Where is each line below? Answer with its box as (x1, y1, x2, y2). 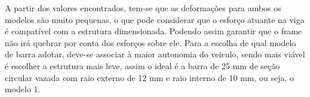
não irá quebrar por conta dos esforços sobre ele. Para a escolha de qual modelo (5, 36, 296, 48)
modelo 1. (5, 83, 41, 95)
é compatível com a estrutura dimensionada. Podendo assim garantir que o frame (5, 25, 302, 37)
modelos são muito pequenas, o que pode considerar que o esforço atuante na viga (5, 13, 305, 25)
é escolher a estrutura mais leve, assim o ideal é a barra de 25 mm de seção (5, 59, 280, 72)
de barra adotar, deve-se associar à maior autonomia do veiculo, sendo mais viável (5, 48, 305, 60)
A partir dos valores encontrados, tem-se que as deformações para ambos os (5, 2, 281, 14)
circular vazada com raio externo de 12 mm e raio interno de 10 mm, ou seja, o (5, 71, 294, 83)
